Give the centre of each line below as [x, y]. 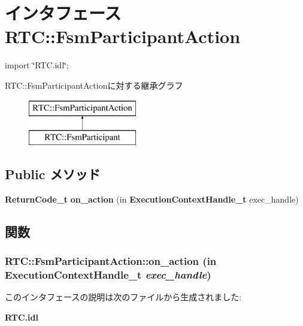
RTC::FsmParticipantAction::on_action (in [111, 261]
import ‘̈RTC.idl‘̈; [37, 65]
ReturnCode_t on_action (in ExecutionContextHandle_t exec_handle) [152, 199]
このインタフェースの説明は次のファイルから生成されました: [123, 297]
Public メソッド [53, 174]
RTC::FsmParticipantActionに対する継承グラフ [94, 85]
